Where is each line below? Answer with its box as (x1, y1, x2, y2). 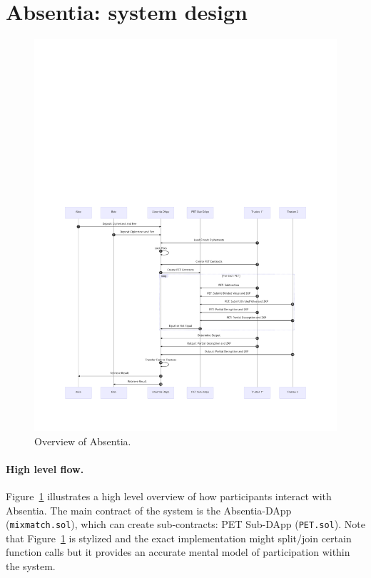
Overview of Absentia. (34, 433, 131, 448)
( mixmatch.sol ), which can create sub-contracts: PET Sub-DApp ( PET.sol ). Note (6, 517, 365, 532)
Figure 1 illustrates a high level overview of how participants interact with (6, 489, 332, 503)
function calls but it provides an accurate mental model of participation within (6, 544, 350, 559)
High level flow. (6, 461, 84, 476)
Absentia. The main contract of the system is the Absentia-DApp (6, 502, 292, 517)
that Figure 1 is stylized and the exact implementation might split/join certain (6, 530, 352, 545)
